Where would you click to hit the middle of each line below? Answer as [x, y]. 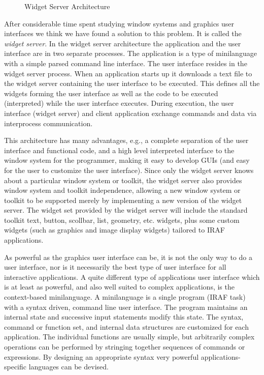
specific [15, 367]
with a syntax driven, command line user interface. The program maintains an [126, 307]
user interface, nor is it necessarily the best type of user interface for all [115, 267]
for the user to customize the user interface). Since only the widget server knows [129, 170]
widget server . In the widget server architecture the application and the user [123, 43]
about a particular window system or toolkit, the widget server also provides [123, 180]
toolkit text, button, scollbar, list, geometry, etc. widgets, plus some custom [122, 220]
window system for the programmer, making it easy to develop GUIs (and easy [127, 160]
